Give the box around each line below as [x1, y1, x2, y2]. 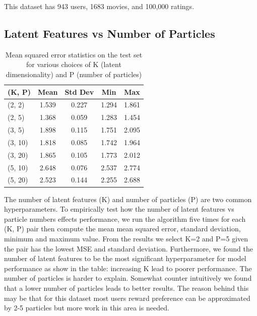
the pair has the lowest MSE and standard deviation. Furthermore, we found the [4, 243, 253, 254]
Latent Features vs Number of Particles [4, 25, 215, 41]
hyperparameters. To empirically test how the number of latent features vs [4, 204, 234, 214]
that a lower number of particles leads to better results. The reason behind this [4, 282, 249, 293]
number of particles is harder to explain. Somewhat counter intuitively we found [4, 273, 252, 283]
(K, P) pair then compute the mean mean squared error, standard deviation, [4, 223, 241, 234]
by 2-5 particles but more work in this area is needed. [4, 302, 169, 313]
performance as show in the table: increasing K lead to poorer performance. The [4, 263, 252, 273]
